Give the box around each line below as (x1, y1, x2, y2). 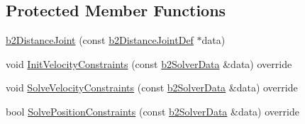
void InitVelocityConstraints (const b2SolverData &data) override (6, 56, 292, 71)
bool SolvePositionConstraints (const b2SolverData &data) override (6, 103, 299, 118)
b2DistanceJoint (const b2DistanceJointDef (6, 33, 194, 47)
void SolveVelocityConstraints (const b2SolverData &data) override (6, 80, 298, 95)
